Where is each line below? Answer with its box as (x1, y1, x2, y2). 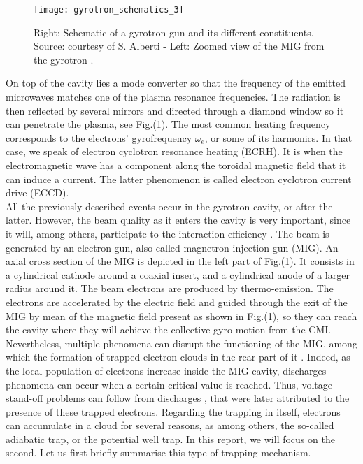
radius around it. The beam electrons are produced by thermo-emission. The (6, 281, 334, 296)
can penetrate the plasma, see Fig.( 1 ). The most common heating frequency (6, 117, 331, 131)
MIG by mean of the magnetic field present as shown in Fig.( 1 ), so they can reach (6, 308, 357, 323)
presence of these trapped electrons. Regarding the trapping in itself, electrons (6, 404, 341, 419)
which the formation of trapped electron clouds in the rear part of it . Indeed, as (6, 349, 350, 364)
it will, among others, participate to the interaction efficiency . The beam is (6, 226, 329, 240)
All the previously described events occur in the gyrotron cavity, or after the (6, 198, 333, 213)
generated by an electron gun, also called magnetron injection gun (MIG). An (6, 240, 339, 254)
